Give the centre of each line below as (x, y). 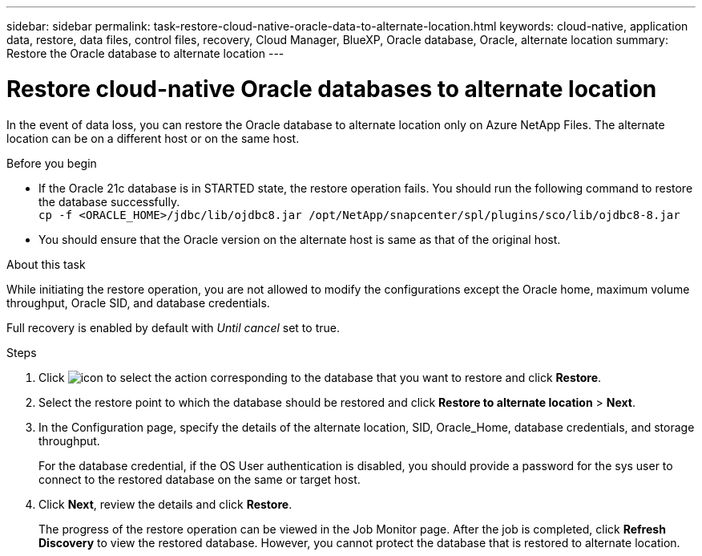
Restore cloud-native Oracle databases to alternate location (332, 89)
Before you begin (52, 163)
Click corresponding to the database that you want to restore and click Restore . (320, 377)
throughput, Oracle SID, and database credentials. (138, 302)
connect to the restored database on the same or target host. (200, 479)
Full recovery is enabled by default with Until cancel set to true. (173, 327)
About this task (46, 264)
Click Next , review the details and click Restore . (165, 504)
